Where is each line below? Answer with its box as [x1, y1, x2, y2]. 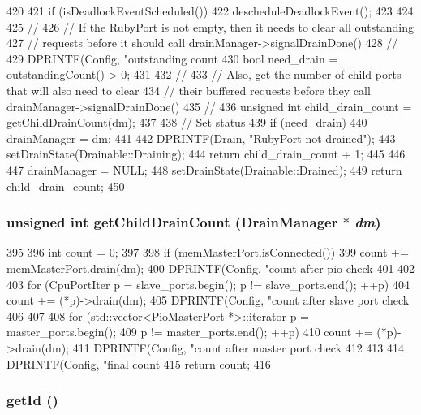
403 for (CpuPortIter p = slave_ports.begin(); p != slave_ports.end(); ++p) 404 [6, 275, 410, 292]
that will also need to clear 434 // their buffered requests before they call [6, 81, 371, 98]
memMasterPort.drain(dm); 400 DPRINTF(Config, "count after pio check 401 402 [6, 259, 415, 276]
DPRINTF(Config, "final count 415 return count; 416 [6, 355, 271, 372]
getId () [6, 390, 58, 410]
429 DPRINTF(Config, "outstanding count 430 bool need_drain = [6, 50, 338, 67]
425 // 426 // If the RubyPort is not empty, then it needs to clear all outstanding [6, 18, 414, 35]
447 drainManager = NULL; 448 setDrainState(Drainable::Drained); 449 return [6, 161, 402, 178]
